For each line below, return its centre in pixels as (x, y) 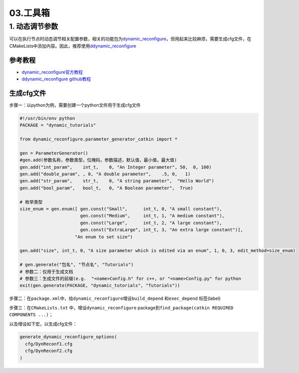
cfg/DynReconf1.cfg (49, 344)
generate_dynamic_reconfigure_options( (68, 337)
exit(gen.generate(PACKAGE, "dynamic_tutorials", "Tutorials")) (100, 286)
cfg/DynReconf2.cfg (49, 351)
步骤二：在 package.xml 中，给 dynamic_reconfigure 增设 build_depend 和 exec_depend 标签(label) (115, 298)
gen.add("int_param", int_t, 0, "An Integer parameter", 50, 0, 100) (116, 167)
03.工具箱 (29, 13)
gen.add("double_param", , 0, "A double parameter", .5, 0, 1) (105, 174)
